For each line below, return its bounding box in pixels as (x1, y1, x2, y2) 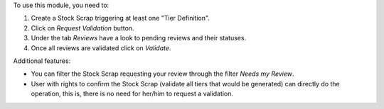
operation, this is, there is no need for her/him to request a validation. (31, 89, 234, 98)
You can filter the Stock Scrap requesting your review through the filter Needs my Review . (31, 69, 294, 78)
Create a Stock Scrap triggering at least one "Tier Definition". (31, 14, 210, 23)
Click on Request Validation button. (31, 23, 134, 32)
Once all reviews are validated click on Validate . (31, 43, 171, 52)
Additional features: (13, 57, 71, 65)
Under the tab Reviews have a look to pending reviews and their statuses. (31, 34, 247, 42)
